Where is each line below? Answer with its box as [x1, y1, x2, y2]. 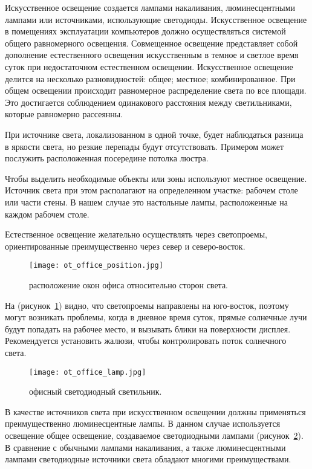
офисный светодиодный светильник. [29, 385, 162, 398]
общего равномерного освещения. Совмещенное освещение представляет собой [5, 36, 298, 49]
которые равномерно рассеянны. [5, 108, 123, 120]
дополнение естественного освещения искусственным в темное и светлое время [5, 48, 299, 61]
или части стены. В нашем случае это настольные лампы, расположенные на [5, 195, 288, 208]
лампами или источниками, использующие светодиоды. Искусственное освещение [5, 13, 307, 25]
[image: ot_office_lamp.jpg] [29, 367, 146, 377]
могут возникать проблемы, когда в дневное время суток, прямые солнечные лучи [5, 311, 307, 323]
